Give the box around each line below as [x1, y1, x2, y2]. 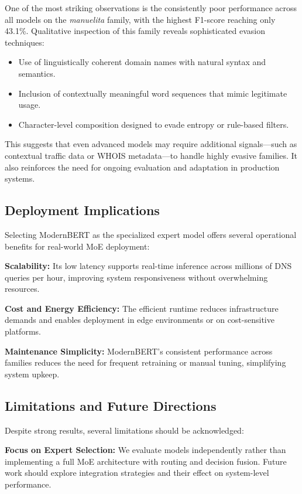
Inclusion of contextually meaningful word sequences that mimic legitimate [18, 87, 287, 99]
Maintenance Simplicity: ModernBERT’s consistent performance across [5, 345, 273, 357]
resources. [5, 282, 40, 295]
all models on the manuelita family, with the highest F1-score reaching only [5, 13, 276, 25]
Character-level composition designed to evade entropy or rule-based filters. [18, 118, 289, 130]
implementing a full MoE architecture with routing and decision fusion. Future [5, 455, 287, 467]
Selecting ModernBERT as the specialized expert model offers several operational [5, 228, 297, 240]
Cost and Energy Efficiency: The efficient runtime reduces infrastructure [5, 302, 279, 314]
